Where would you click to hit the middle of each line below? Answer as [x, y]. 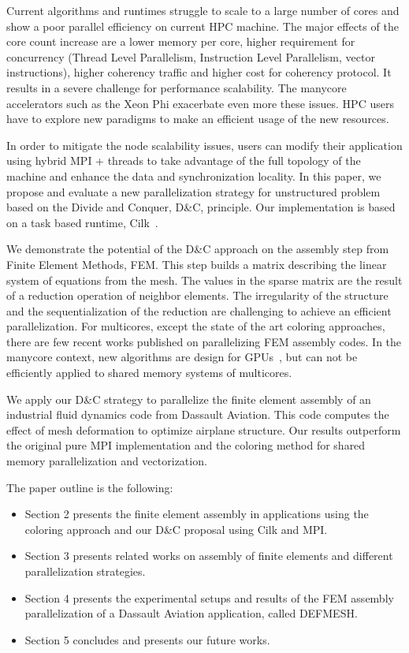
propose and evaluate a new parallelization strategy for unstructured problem [193, 191]
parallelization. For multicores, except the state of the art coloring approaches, [196, 326]
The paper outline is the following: [90, 487]
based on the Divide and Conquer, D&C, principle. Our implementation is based [201, 207]
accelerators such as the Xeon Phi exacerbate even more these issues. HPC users [200, 103]
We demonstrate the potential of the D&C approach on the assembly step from [198, 249]
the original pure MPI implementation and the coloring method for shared [186, 445]
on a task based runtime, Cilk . [82, 222]
